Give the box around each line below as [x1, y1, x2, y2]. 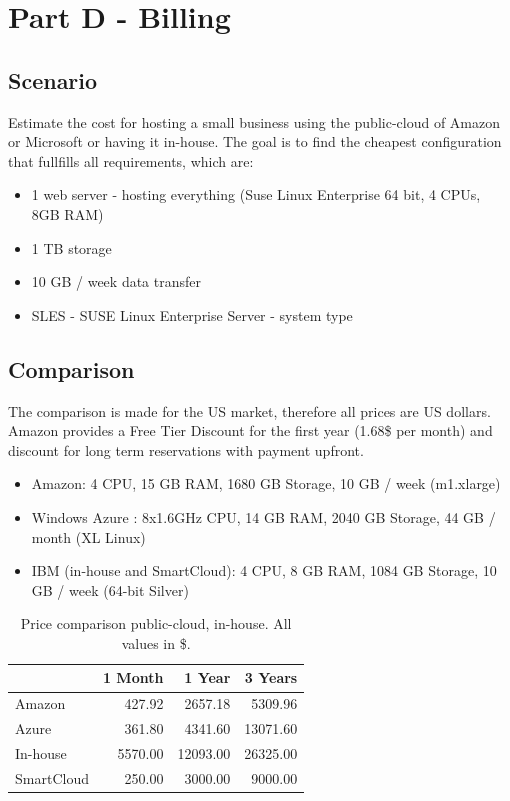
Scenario [8, 64, 98, 95]
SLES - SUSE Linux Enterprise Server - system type [31, 304, 353, 325]
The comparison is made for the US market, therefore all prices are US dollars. [8, 400, 491, 421]
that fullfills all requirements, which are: [8, 150, 254, 171]
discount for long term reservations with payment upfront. [8, 439, 364, 460]
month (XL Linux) [31, 526, 146, 547]
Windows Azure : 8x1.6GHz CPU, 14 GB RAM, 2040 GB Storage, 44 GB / [31, 506, 496, 527]
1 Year [184, 667, 231, 688]
